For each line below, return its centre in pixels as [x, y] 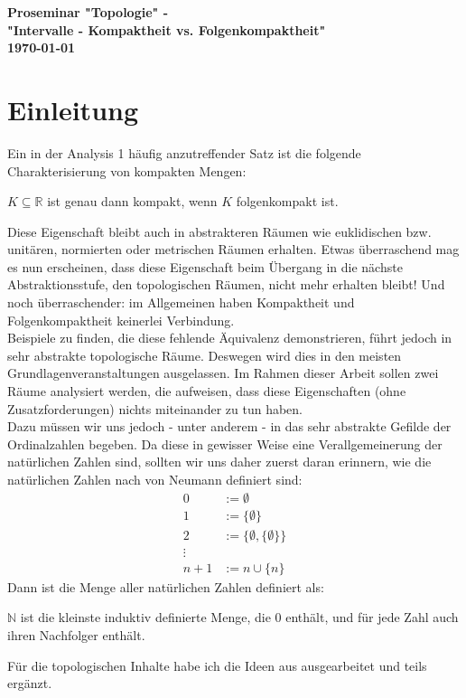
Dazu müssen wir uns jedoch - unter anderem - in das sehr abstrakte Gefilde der [229, 426]
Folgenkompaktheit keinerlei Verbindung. [121, 320]
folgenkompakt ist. [287, 201]
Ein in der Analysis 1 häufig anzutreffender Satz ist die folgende [184, 152]
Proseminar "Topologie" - [88, 12]
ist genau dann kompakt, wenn [132, 201]
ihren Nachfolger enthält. [76, 634]
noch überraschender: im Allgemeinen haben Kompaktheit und [181, 302]
